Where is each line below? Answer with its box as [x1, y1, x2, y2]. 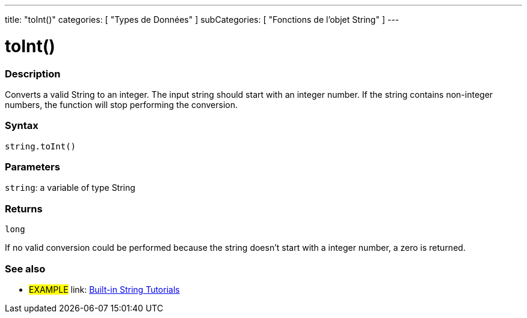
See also [5, 262, 46, 275]
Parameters [5, 161, 60, 173]
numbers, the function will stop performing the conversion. [5, 99, 238, 110]
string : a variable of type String [5, 182, 135, 193]
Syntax [5, 119, 39, 132]
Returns [5, 202, 43, 215]
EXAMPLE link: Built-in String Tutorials [29, 284, 180, 295]
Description [5, 67, 61, 80]
